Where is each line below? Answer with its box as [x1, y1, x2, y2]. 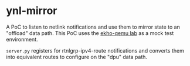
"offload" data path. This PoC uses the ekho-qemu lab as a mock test [6, 29, 174, 36]
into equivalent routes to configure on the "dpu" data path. [6, 53, 148, 60]
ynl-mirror [6, 4, 57, 18]
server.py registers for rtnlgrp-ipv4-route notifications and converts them [6, 47, 185, 54]
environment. [6, 36, 38, 43]
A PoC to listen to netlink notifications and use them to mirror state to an [6, 23, 180, 30]
